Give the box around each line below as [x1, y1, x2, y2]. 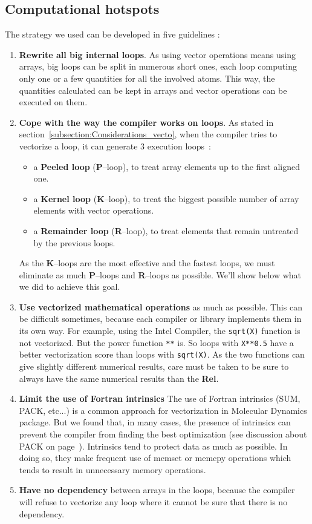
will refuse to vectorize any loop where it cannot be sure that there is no [19, 495, 288, 508]
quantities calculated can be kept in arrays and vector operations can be [19, 84, 287, 96]
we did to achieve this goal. [19, 280, 120, 293]
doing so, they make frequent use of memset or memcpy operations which [19, 451, 291, 464]
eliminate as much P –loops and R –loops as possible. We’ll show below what [19, 268, 301, 281]
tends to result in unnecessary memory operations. [19, 463, 206, 476]
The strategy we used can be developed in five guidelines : [5, 28, 220, 41]
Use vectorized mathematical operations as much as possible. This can [19, 300, 302, 313]
